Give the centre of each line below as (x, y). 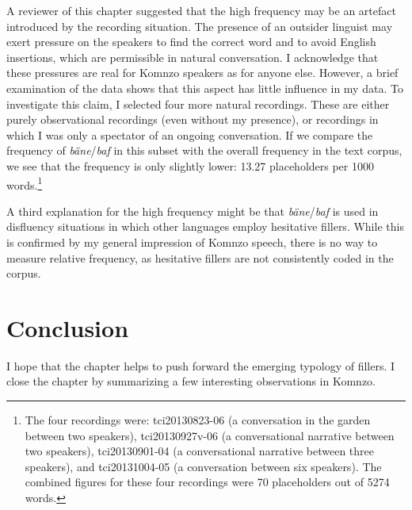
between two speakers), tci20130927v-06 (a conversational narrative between (210, 435)
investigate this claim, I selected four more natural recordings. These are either (198, 104)
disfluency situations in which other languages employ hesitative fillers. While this (205, 226)
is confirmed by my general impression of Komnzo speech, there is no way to (192, 242)
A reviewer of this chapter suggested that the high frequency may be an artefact (201, 10)
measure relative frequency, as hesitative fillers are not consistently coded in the (200, 257)
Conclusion (68, 327)
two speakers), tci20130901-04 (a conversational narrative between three (200, 451)
